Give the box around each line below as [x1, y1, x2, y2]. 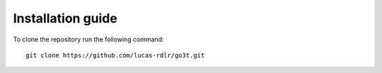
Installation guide [13, 11, 118, 26]
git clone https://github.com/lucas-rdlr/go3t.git [25, 51, 205, 59]
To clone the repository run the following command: [13, 35, 164, 44]
